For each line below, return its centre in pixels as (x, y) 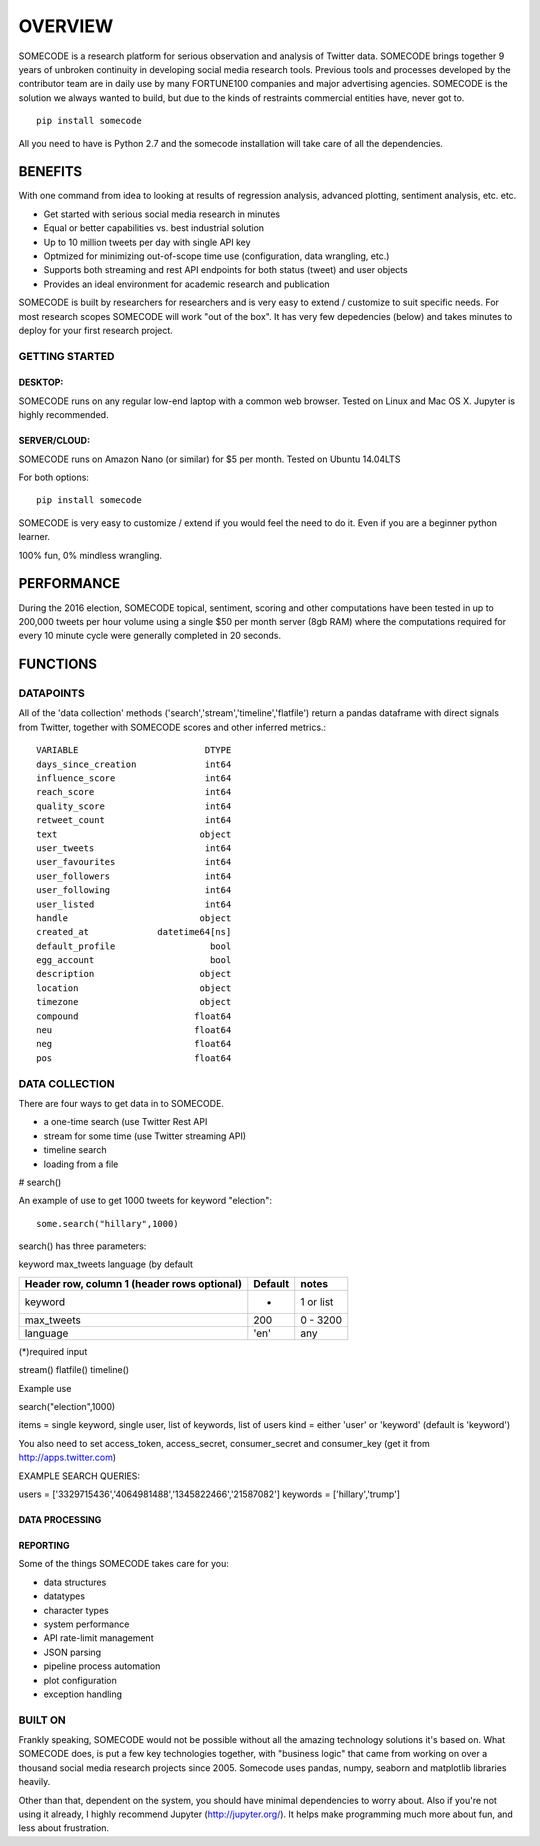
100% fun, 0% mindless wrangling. (90, 555)
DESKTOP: (41, 382)
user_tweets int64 (134, 848)
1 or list (317, 1302)
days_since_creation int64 (134, 764)
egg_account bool (134, 960)
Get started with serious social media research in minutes (161, 214)
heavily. (34, 1782)
